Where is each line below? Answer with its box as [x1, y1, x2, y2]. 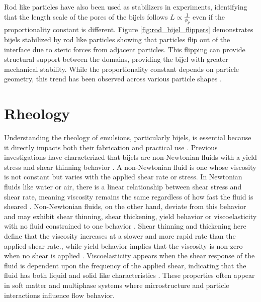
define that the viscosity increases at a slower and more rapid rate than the [4, 231, 236, 241]
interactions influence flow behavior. [4, 289, 115, 300]
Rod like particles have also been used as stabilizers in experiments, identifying [4, 2, 247, 12]
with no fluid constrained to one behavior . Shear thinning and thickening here [4, 221, 246, 231]
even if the [192, 11, 225, 22]
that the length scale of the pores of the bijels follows [4, 11, 168, 22]
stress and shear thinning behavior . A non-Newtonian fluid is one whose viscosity [4, 161, 256, 172]
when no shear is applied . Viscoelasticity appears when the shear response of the [4, 250, 255, 261]
